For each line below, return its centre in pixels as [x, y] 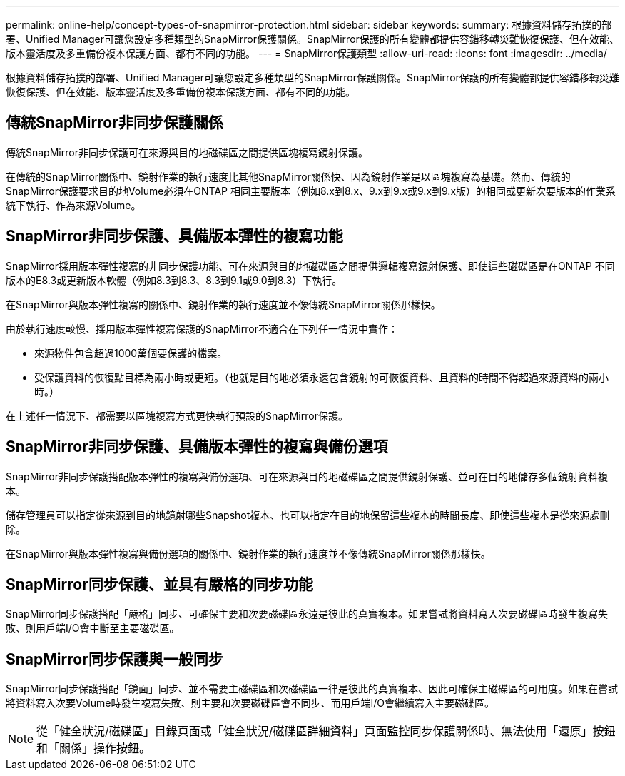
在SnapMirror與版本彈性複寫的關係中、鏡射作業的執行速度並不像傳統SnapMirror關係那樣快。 [223, 304]
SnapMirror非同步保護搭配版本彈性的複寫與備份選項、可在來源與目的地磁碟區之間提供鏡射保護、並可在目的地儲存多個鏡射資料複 [307, 476]
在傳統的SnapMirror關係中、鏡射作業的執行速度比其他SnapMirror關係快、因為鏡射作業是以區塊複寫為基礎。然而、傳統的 [288, 176]
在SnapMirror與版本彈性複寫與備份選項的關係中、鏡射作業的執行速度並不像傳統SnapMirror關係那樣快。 [248, 553]
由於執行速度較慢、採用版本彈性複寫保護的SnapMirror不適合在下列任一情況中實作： [202, 328]
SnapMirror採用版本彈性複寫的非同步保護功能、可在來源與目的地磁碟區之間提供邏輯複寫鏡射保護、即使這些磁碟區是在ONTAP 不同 [310, 266]
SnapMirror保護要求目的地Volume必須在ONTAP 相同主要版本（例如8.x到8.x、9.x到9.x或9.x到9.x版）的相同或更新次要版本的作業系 [311, 191]
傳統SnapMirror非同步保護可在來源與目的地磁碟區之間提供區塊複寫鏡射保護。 [187, 152]
